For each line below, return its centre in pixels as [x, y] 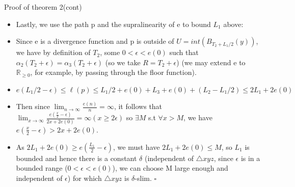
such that [184, 52]
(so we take [123, 62]
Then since [33, 106]
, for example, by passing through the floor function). [113, 72]
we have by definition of [53, 52]
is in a [250, 158]
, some [110, 52]
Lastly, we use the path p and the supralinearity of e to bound [113, 24]
